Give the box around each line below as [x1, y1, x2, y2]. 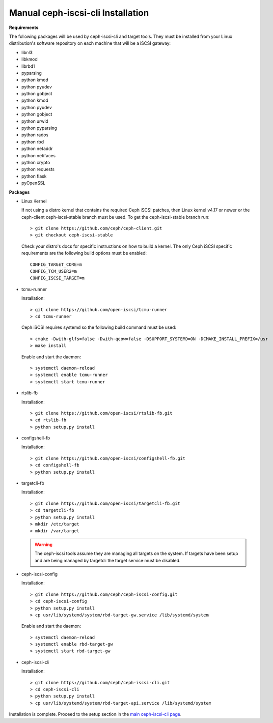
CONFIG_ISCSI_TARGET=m [30, 275, 85, 281]
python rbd [21, 139, 44, 145]
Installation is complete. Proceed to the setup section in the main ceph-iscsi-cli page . [9, 711, 182, 717]
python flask [21, 173, 47, 179]
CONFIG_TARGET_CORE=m [30, 261, 82, 267]
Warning [34, 541, 53, 548]
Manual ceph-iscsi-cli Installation [9, 7, 149, 18]
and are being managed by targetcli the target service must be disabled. [34, 557, 181, 563]
